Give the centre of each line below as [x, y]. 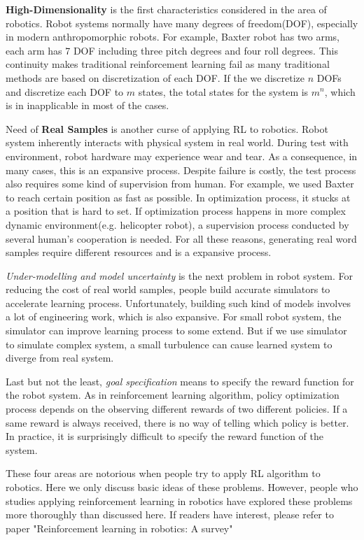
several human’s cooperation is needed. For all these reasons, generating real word [181, 238]
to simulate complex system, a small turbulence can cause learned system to [169, 344]
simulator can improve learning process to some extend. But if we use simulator [176, 331]
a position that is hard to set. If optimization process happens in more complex [176, 211]
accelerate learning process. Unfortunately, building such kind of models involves [178, 303]
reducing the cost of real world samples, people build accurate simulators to [168, 289]
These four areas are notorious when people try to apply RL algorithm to [163, 473]
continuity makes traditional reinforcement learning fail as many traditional [168, 64]
